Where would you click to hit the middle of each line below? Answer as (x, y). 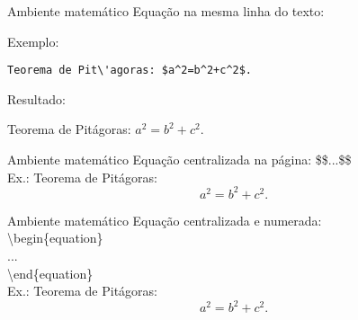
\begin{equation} (55, 238)
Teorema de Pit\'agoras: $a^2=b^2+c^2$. (130, 71)
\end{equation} (50, 273)
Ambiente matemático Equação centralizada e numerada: (165, 220)
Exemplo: (33, 41)
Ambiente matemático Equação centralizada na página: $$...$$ (179, 160)
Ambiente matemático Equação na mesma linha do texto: (166, 11)
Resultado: (36, 98)
